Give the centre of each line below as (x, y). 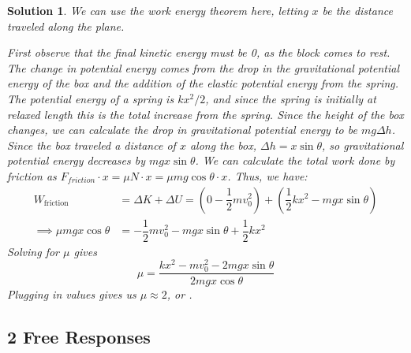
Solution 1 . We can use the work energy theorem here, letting (158, 10)
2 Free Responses (79, 336)
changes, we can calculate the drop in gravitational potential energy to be (182, 130)
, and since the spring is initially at (291, 98)
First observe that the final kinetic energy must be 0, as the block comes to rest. (199, 52)
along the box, (223, 145)
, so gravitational (363, 145)
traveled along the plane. (66, 26)
